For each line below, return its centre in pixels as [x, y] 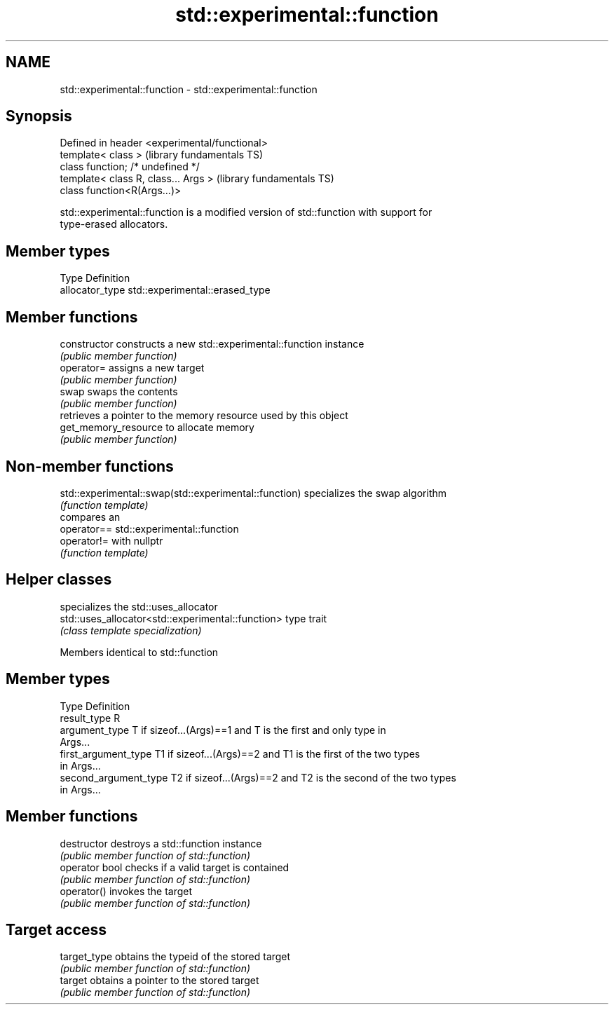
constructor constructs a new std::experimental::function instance [212, 344]
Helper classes [59, 580]
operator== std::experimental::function [149, 528]
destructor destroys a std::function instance [161, 843]
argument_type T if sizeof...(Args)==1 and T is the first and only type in [223, 730]
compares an [90, 517]
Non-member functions [90, 466]
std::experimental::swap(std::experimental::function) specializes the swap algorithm [253, 493]
